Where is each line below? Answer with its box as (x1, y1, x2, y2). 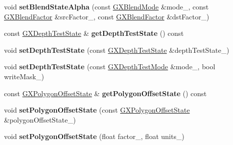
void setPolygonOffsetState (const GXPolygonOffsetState (4, 105, 190, 115)
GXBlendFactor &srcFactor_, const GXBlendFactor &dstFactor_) (4, 11, 209, 21)
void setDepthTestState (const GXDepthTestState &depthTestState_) (4, 44, 229, 55)
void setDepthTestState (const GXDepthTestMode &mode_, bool (4, 61, 215, 72)
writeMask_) (4, 71, 44, 81)
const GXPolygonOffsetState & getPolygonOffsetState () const (4, 88, 207, 98)
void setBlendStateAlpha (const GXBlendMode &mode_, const (4, 1, 209, 11)
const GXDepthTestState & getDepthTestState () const (4, 28, 184, 38)
